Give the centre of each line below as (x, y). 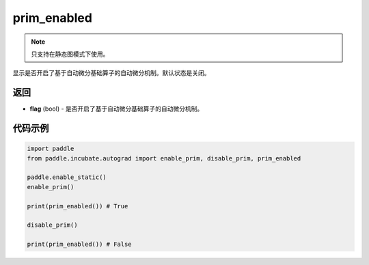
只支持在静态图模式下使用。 (70, 54)
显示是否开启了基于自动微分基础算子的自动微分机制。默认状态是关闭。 (111, 73)
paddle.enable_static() (67, 177)
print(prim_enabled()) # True (78, 206)
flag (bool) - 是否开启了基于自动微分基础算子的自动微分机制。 (117, 109)
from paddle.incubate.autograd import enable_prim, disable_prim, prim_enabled (164, 158)
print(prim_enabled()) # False (80, 245)
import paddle (51, 149)
